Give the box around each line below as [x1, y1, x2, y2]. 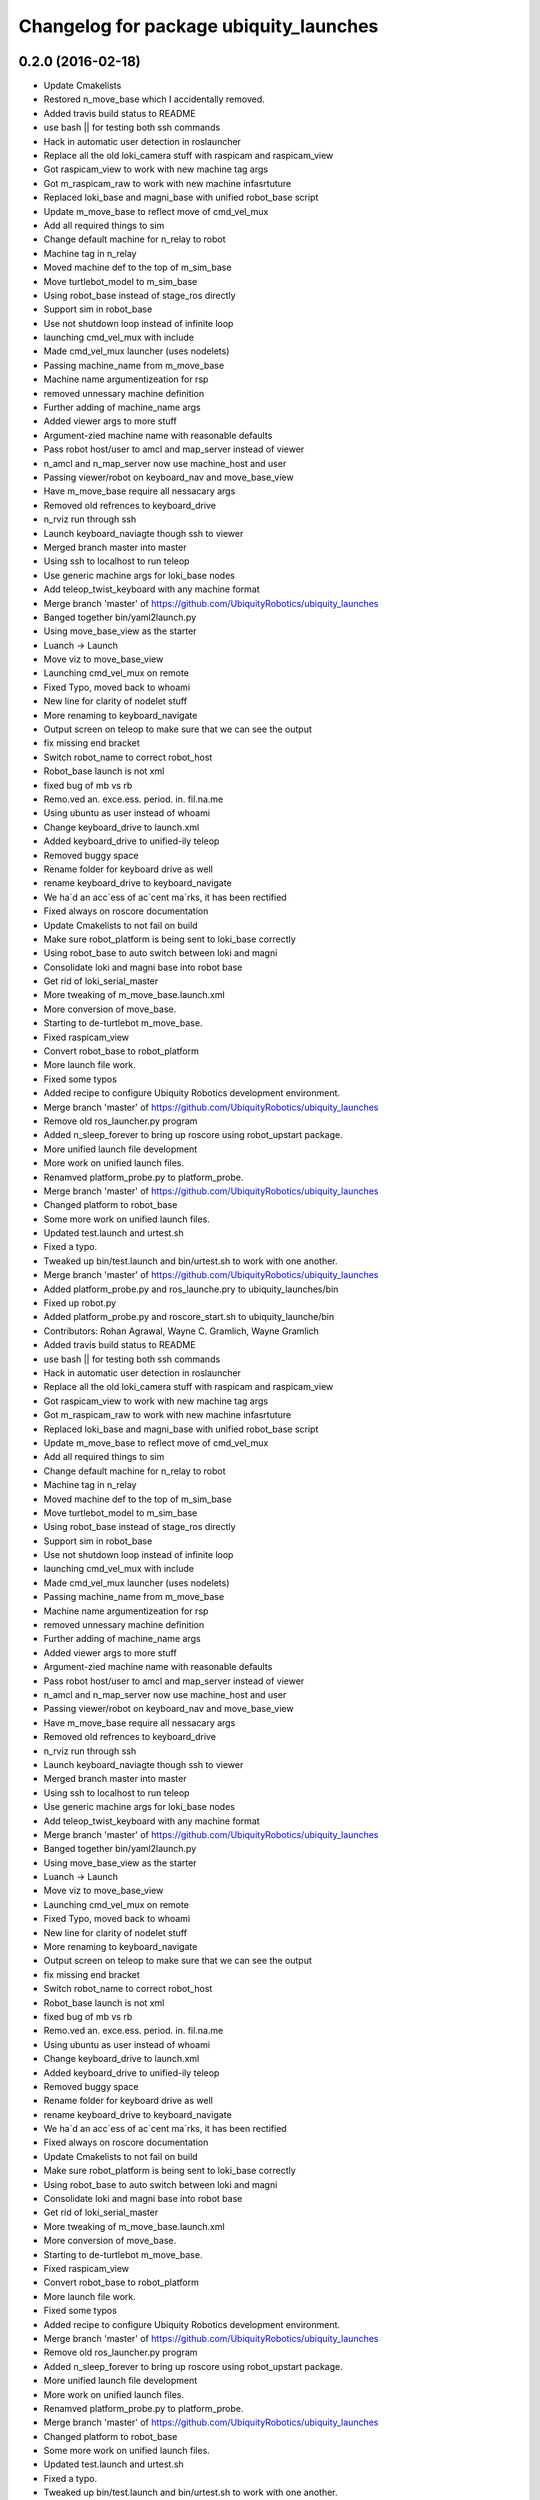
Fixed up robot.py [43, 1297, 117, 1309]
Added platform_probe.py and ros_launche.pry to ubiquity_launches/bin [43, 1283, 339, 1295]
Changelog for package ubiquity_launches [18, 15, 379, 37]
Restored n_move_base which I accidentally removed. [43, 93, 265, 105]
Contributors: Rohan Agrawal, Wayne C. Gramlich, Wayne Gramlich [43, 1325, 320, 1337]
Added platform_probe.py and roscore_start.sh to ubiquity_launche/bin [43, 1311, 335, 1323]
